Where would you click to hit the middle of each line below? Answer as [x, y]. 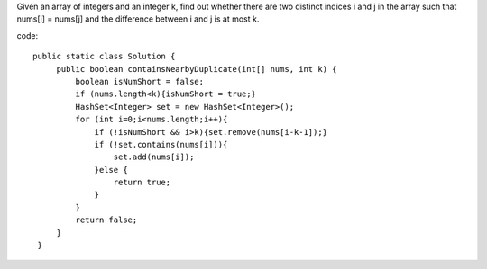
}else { [111, 170]
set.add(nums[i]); [154, 157]
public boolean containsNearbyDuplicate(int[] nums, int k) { [197, 69]
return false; [106, 220]
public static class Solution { [104, 57]
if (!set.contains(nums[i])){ [161, 144]
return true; [142, 183]
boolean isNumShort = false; [140, 81]
